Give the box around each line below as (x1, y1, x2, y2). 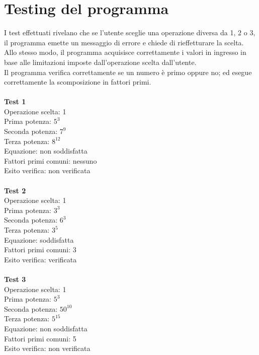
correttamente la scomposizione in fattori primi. (4, 77, 151, 87)
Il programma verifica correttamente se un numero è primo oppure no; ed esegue (4, 66, 252, 77)
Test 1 (4, 96, 26, 107)
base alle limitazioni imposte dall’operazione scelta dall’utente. (4, 56, 197, 67)
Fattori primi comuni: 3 (4, 244, 76, 255)
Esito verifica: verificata (4, 254, 77, 264)
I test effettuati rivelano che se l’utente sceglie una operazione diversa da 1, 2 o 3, (4, 27, 255, 38)
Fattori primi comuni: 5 (4, 333, 76, 343)
